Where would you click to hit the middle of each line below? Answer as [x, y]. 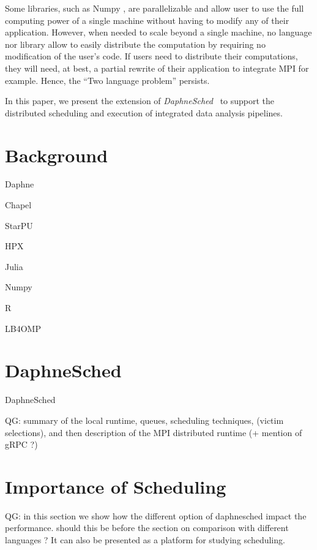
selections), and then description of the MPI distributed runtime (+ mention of [154, 432]
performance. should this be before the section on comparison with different [147, 528]
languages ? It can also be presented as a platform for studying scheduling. [145, 540]
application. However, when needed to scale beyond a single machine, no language [158, 32]
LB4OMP [23, 328]
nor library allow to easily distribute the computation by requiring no [135, 44]
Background [57, 155]
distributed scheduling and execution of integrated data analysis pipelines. [144, 112]
